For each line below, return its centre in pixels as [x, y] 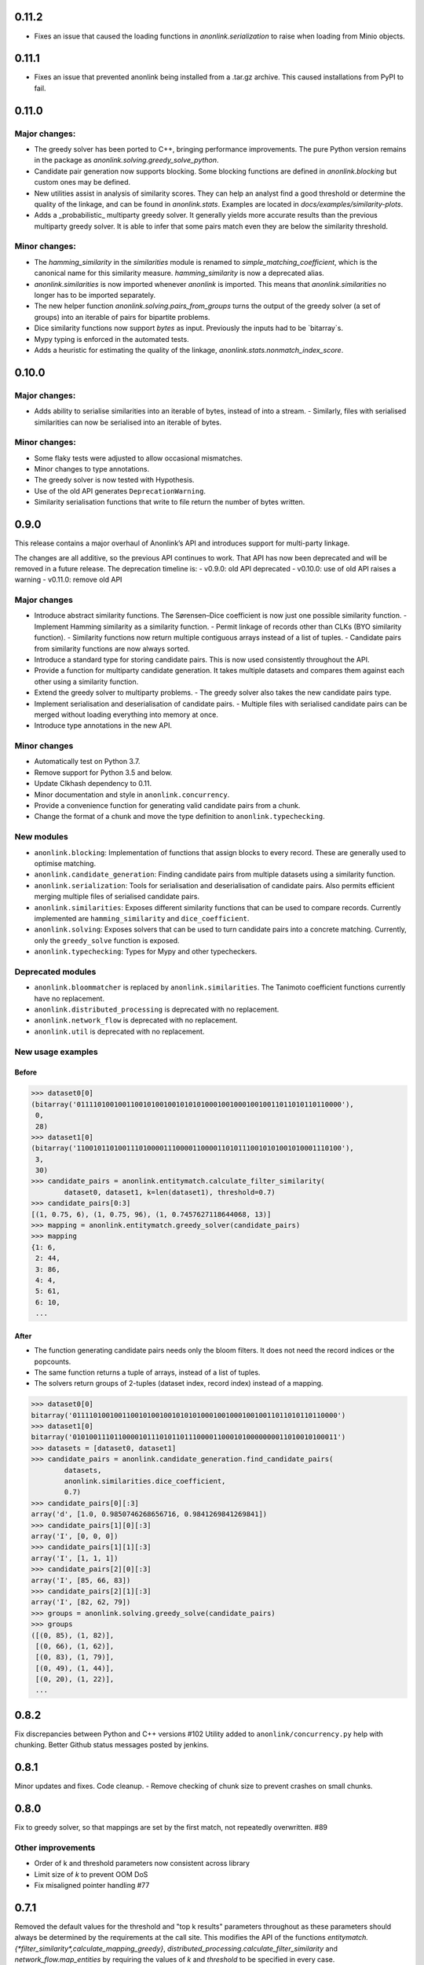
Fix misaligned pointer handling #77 [92, 1886]
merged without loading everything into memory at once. [126, 714]
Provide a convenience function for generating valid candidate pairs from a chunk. [167, 806]
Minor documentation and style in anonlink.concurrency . [132, 795]
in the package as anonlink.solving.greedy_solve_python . [126, 160]
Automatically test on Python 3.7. [87, 762]
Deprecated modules [55, 971]
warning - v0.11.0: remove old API [68, 580]
